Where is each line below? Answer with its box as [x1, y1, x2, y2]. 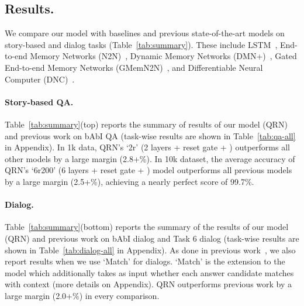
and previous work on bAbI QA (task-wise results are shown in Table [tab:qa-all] [5, 129, 296, 142]
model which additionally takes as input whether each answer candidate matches [5, 266, 294, 279]
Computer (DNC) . [5, 73, 75, 85]
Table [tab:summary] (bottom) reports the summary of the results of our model [5, 221, 289, 233]
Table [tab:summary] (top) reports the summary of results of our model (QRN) [5, 118, 288, 130]
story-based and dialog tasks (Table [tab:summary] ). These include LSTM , [5, 38, 278, 50]
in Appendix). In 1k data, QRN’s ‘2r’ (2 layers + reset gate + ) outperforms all [5, 141, 290, 153]
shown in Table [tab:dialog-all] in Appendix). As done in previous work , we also [5, 243, 296, 256]
